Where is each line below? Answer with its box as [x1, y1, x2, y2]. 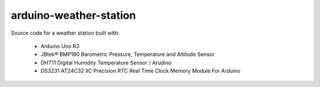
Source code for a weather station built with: [11, 29, 120, 36]
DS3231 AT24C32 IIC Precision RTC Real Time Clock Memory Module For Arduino [40, 68, 241, 75]
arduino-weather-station [11, 9, 136, 22]
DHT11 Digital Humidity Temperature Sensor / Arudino [40, 59, 172, 66]
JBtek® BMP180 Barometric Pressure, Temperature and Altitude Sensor [40, 51, 215, 58]
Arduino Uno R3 [40, 42, 80, 49]
